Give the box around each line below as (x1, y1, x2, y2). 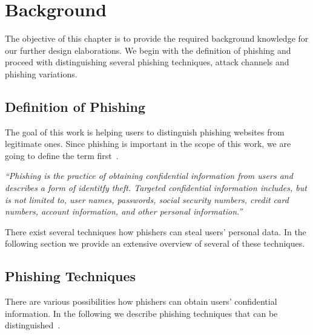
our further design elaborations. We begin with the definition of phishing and (5, 44, 291, 56)
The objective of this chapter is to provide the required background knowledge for (5, 32, 309, 45)
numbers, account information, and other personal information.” (5, 205, 243, 218)
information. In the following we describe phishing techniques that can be (5, 307, 278, 319)
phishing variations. (5, 67, 77, 80)
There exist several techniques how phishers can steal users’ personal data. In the (5, 225, 306, 238)
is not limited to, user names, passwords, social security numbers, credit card (5, 193, 289, 206)
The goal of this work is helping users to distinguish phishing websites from (5, 125, 285, 138)
